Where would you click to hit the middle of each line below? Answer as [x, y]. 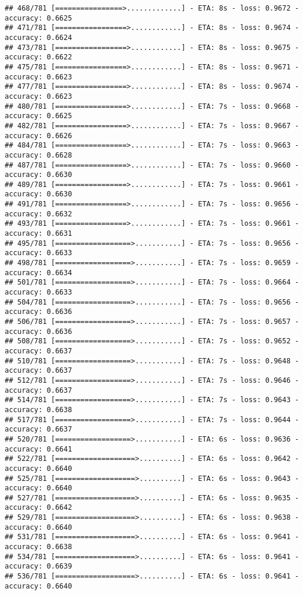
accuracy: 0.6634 [38, 273]
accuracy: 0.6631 [38, 234]
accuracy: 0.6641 [38, 449]
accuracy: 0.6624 [38, 37]
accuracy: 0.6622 [38, 57]
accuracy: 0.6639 [38, 566]
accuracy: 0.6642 [38, 508]
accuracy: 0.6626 [38, 136]
